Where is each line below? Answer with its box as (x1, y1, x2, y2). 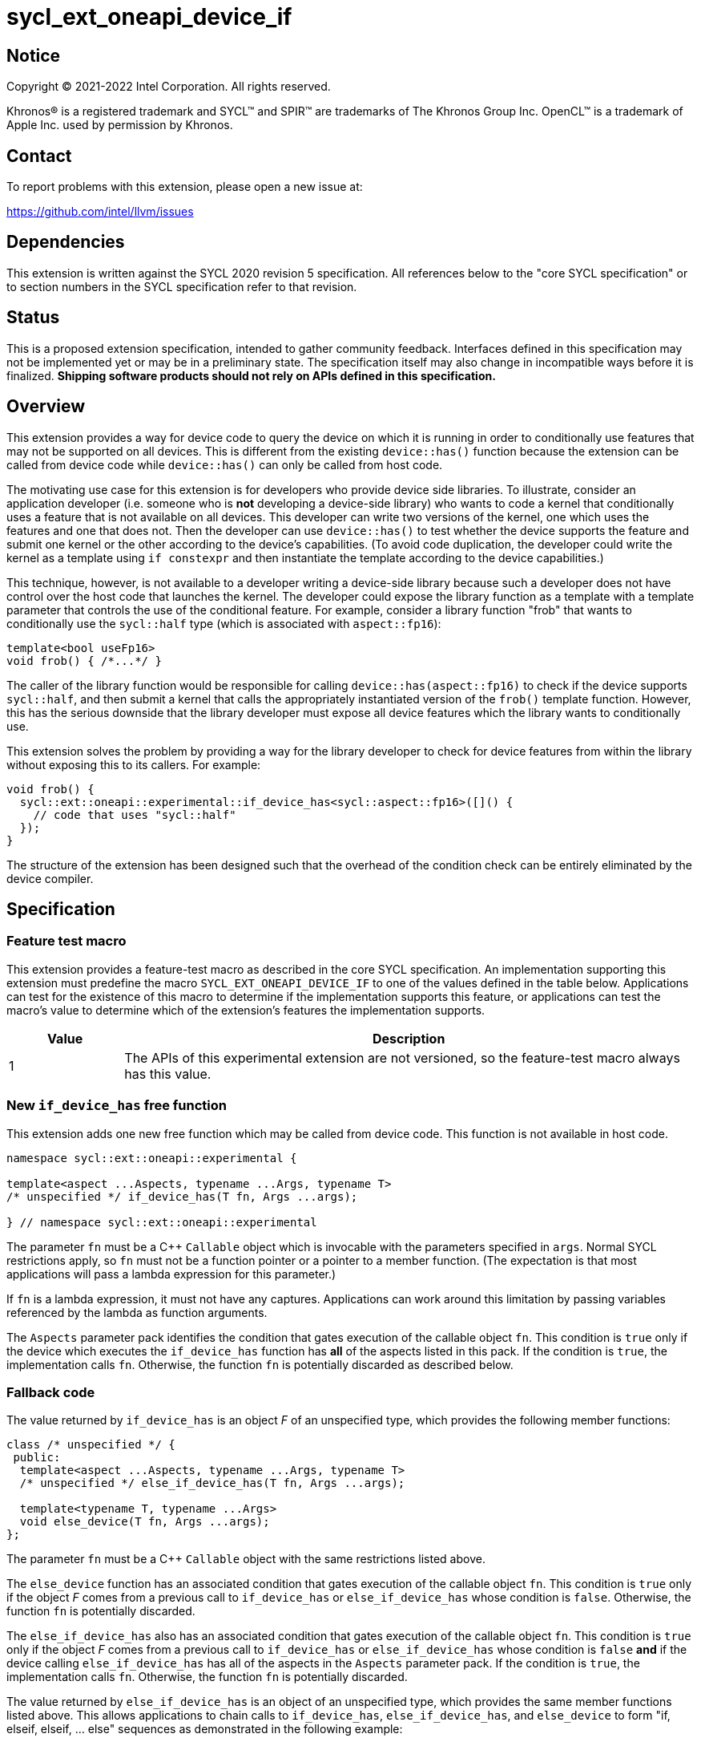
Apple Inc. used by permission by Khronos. (6, 118, 233, 132)
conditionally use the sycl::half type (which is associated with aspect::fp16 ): (6, 616, 441, 630)
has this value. (124, 1065, 212, 1082)
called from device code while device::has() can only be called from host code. (6, 457, 443, 472)
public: (13, 1451, 61, 1464)
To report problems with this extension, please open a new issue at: (6, 180, 363, 194)
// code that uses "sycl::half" (33, 808, 236, 821)
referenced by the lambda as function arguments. (6, 1305, 268, 1319)
